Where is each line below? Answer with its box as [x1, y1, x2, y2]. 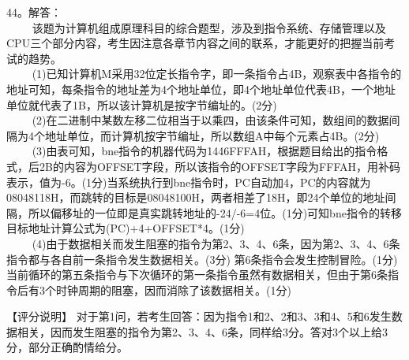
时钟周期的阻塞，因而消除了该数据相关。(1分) [55, 281, 291, 298]
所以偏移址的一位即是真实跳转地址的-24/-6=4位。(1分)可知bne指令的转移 [28, 204, 402, 221]
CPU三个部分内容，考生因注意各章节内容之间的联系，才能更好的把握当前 [6, 35, 385, 51]
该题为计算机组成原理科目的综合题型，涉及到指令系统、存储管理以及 [32, 19, 386, 35]
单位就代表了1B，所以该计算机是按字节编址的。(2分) [6, 96, 277, 113]
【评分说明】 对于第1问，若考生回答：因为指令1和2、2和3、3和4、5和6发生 [6, 308, 392, 325]
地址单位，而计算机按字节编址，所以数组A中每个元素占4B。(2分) [44, 127, 380, 143]
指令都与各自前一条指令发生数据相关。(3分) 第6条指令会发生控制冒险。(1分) [6, 251, 398, 267]
